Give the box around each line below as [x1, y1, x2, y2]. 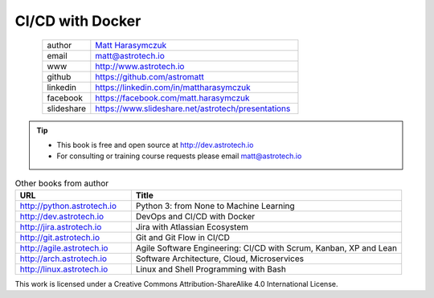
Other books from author [14, 178, 109, 189]
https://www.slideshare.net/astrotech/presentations [95, 103, 291, 114]
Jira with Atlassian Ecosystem [135, 222, 249, 233]
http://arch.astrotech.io [19, 253, 108, 264]
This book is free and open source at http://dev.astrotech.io [56, 140, 254, 149]
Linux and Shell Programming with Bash [135, 263, 287, 275]
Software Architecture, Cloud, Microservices [135, 253, 305, 264]
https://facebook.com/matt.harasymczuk [95, 92, 250, 104]
